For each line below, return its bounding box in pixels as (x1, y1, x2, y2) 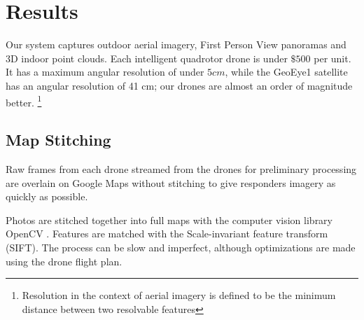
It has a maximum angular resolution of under (6, 64, 204, 79)
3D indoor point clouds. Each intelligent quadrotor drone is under (6, 50, 288, 65)
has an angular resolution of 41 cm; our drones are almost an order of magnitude (6, 78, 353, 92)
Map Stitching (6, 129, 111, 151)
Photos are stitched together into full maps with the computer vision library (6, 212, 332, 227)
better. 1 (6, 92, 42, 109)
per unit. (314, 50, 351, 65)
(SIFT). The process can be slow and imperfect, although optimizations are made (6, 239, 356, 254)
